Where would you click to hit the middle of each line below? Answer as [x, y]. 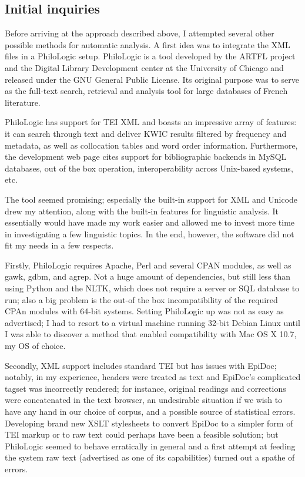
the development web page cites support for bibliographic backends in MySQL [146, 157]
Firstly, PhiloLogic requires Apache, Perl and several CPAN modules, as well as [148, 265]
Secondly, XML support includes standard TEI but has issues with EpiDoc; [141, 365]
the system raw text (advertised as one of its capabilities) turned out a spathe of [150, 457]
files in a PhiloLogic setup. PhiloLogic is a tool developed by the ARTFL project [150, 56]
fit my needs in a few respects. [59, 245]
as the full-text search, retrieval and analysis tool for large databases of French [146, 91]
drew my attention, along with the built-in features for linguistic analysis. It [142, 211]
